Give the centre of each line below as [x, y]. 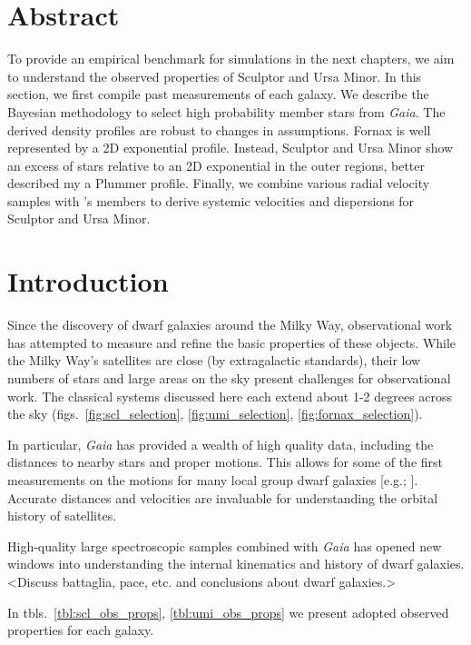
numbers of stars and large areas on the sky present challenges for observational [229, 377]
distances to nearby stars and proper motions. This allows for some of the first [226, 462]
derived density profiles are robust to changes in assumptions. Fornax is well [219, 129]
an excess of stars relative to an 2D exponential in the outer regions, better [216, 165]
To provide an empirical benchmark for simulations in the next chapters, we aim [231, 59]
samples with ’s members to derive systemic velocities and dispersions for [211, 200]
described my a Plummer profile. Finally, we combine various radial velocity [219, 183]
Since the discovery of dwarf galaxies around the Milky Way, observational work [230, 325]
